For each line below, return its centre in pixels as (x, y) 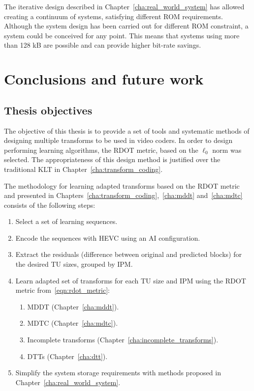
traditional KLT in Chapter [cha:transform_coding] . (83, 169)
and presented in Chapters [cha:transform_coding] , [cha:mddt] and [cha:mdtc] (123, 195)
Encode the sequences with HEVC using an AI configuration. (108, 237)
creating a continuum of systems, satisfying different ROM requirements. (113, 16)
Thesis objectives (48, 110)
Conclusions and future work (104, 79)
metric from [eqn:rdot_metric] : (63, 290)
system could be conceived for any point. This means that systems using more (122, 35)
